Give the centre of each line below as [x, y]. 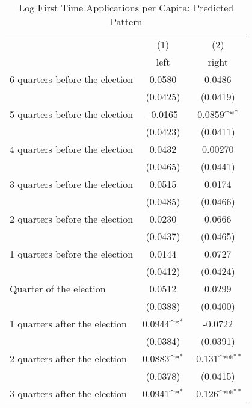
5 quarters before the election [72, 114]
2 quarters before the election [72, 219]
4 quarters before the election [72, 149]
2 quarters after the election [68, 358]
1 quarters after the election [68, 323]
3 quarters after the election [68, 393]
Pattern [126, 21]
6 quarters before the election [72, 79]
